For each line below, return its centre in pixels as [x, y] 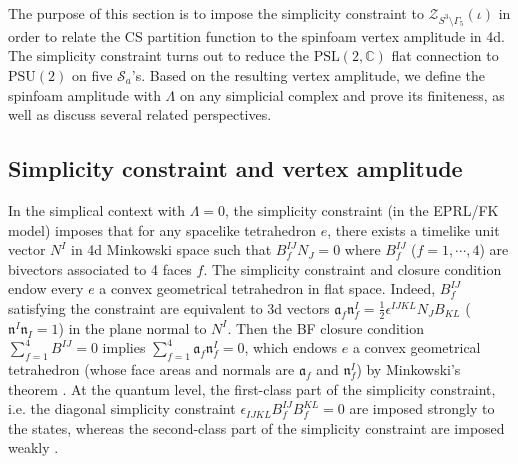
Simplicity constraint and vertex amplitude [235, 168]
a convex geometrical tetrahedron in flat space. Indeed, [267, 288]
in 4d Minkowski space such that [171, 249]
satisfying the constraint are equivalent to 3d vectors [169, 307]
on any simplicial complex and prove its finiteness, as [342, 94]
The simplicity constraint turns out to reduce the [158, 55]
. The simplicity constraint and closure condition [352, 268]
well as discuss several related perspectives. [140, 114]
